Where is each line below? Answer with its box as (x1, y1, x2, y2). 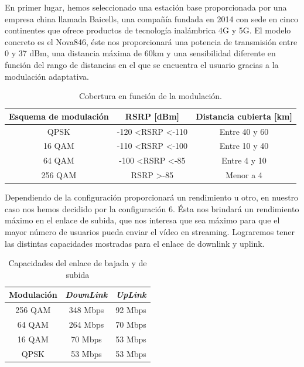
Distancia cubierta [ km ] (196, 110, 292, 122)
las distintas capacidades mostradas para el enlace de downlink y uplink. (5, 237, 265, 249)
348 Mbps (69, 304, 104, 316)
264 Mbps (69, 318, 104, 331)
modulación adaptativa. (5, 70, 89, 82)
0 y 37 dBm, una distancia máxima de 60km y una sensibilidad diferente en (5, 47, 276, 59)
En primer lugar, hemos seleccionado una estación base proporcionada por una (5, 1, 287, 13)
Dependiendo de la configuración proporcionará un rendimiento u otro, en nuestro (5, 191, 299, 203)
